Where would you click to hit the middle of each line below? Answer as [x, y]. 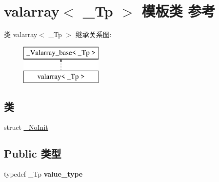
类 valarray [21, 34]
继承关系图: [93, 34]
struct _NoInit [26, 127]
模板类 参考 [179, 11]
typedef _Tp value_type [43, 173]
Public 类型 [33, 153]
